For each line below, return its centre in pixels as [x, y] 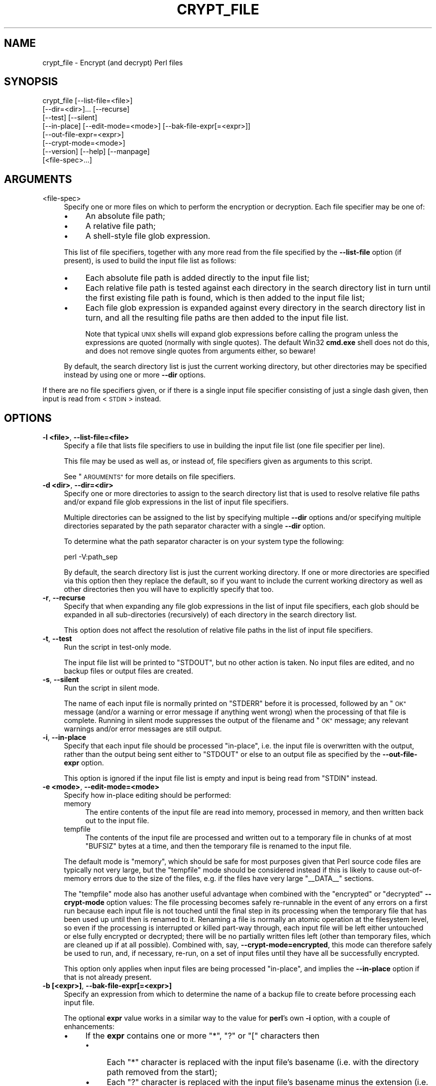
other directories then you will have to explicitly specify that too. [169, 589]
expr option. [84, 763]
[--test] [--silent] [70, 118]
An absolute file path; [125, 216]
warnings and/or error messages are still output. [143, 729]
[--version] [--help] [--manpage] [96, 152]
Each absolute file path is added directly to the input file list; [197, 278]
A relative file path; [120, 226]
